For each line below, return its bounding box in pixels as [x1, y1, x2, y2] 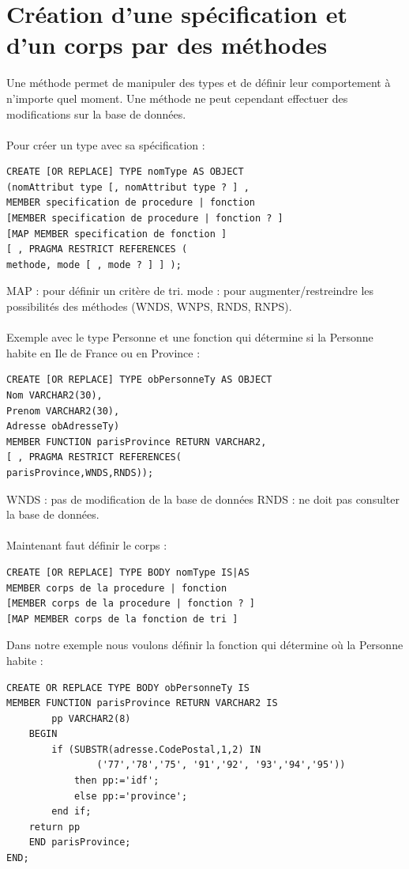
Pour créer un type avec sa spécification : [6, 136, 205, 153]
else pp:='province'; [73, 790, 188, 802]
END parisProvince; [28, 837, 131, 848]
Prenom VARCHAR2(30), [6, 405, 120, 417]
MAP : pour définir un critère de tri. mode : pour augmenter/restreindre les [6, 282, 374, 299]
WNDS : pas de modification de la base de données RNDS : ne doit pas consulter [6, 490, 400, 507]
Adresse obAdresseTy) [6, 421, 120, 433]
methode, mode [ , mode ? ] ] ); [6, 259, 182, 270]
